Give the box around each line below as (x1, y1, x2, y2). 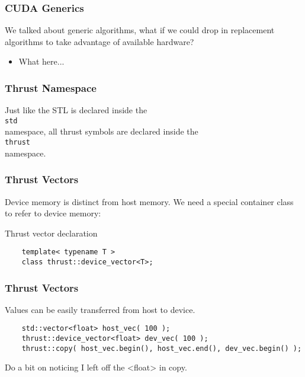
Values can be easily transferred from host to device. (5, 303, 195, 315)
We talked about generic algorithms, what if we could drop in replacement (5, 24, 275, 36)
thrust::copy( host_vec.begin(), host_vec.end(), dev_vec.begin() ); (21, 344, 302, 353)
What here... (18, 55, 65, 68)
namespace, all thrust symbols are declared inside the (5, 125, 198, 138)
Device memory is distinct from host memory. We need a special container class (5, 195, 294, 207)
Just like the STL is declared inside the (5, 104, 147, 116)
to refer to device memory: (5, 207, 101, 219)
